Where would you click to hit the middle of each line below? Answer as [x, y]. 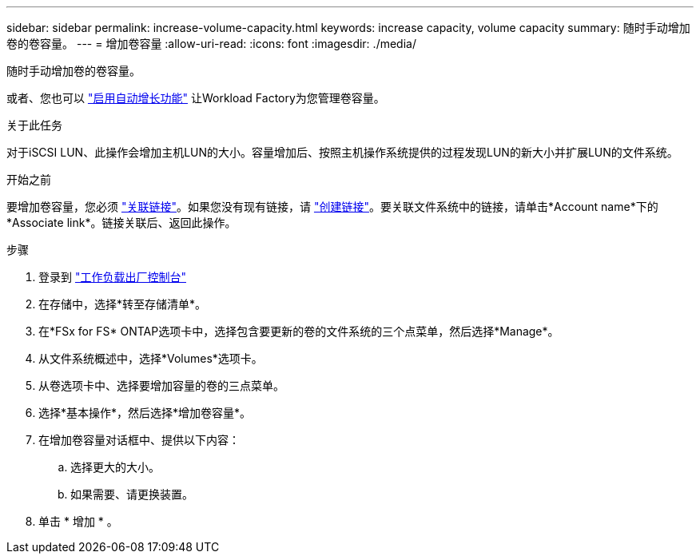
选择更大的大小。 [115, 467]
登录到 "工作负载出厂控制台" [112, 277]
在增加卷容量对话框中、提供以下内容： [139, 440]
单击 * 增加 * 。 [78, 521]
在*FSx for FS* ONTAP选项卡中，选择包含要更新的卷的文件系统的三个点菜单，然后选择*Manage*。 [299, 331]
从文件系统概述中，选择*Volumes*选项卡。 [151, 358]
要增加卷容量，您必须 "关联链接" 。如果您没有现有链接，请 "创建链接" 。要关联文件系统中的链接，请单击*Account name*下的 [332, 207]
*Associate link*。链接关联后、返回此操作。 [121, 222]
